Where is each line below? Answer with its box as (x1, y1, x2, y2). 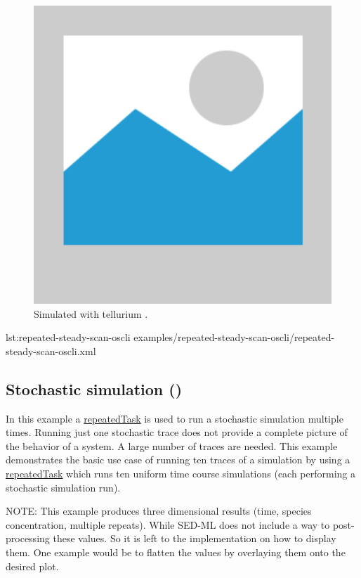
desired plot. (6, 558, 59, 573)
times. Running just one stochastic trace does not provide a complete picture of (6, 425, 348, 439)
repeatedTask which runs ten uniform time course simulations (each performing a (6, 465, 356, 480)
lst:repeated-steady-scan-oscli (6, 330, 131, 345)
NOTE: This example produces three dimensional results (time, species (6, 503, 312, 518)
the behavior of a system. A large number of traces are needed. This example (6, 438, 338, 453)
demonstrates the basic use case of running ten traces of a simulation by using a (6, 452, 350, 467)
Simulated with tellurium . (34, 306, 148, 321)
